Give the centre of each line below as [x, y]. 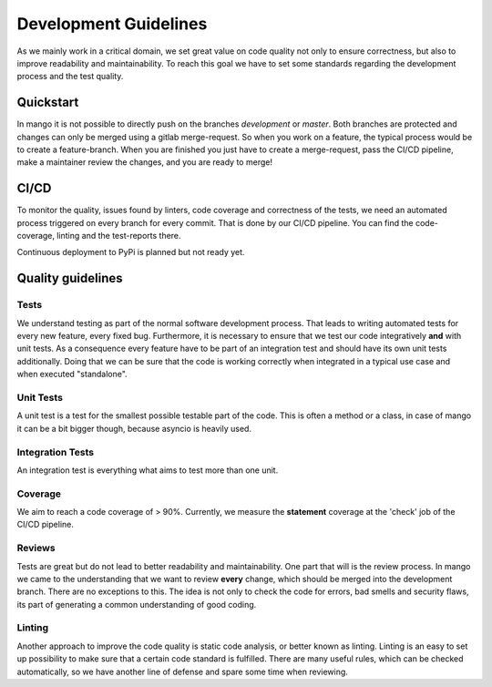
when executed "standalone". [72, 374]
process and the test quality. [70, 77]
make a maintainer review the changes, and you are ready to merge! [145, 162]
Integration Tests [56, 452]
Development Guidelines [112, 24]
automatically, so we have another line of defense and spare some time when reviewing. [182, 672]
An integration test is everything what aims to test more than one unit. [148, 470]
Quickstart [48, 103]
